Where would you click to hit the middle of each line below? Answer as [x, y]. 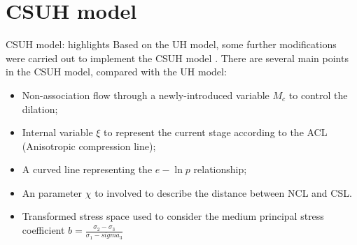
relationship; [220, 169]
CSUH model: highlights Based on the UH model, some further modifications [171, 44]
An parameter [52, 192]
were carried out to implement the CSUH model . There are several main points [177, 58]
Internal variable [57, 132]
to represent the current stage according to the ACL [216, 132]
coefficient [43, 230]
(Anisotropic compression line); [89, 146]
